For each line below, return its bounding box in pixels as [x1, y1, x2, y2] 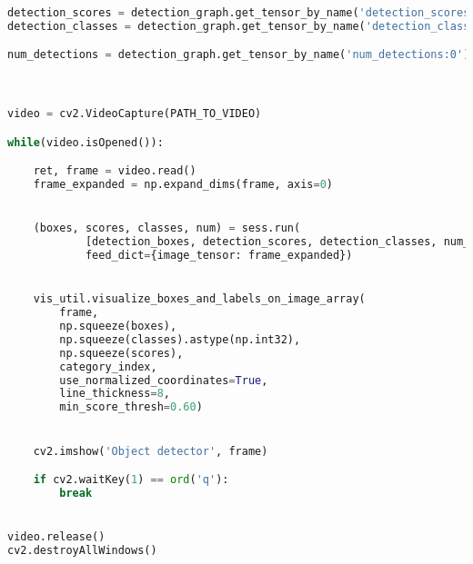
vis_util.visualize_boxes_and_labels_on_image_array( [33, 292, 366, 306]
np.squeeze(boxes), [59, 320, 177, 333]
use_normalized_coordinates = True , [59, 373, 268, 387]
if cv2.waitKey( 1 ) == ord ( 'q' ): [33, 473, 229, 487]
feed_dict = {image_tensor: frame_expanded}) [85, 249, 353, 262]
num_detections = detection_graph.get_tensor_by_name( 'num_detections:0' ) [7, 48, 470, 62]
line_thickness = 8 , [59, 387, 171, 401]
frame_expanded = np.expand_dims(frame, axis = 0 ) [33, 178, 334, 192]
